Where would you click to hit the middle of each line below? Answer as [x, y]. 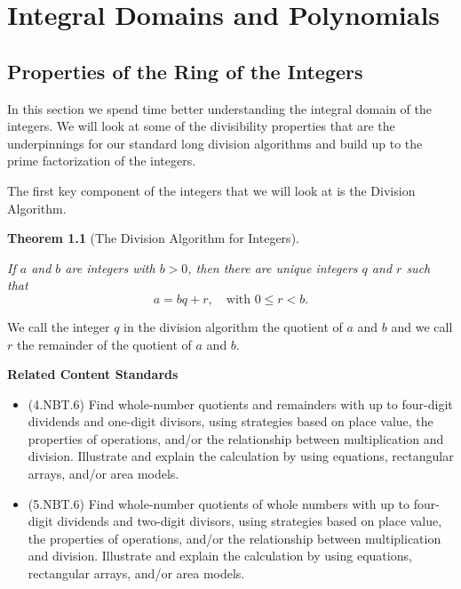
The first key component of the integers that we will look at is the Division [211, 190]
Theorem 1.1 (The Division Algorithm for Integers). [153, 238]
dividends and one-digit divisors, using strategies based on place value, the [230, 421]
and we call [422, 326]
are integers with [110, 267]
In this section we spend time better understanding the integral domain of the [219, 108]
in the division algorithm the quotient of [233, 326]
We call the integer [59, 326]
